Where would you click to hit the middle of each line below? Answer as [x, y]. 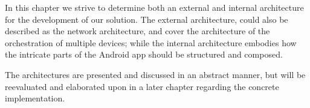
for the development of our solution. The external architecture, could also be [147, 19]
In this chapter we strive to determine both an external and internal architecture [154, 7]
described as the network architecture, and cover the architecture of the [137, 31]
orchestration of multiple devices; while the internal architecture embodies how [151, 42]
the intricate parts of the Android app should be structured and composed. [144, 54]
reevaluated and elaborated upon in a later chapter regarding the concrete [142, 86]
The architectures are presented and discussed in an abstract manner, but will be [155, 74]
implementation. [35, 98]
